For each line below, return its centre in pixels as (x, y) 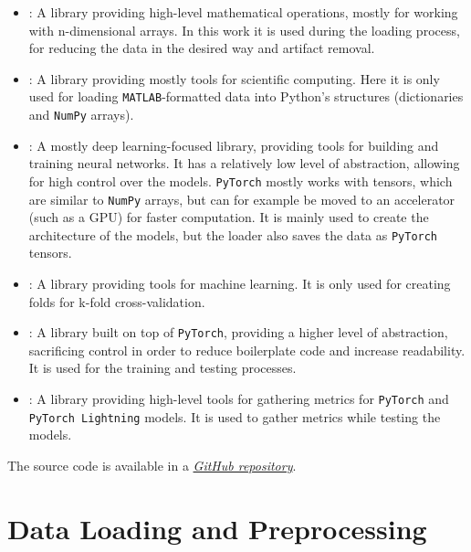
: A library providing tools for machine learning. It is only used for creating (240, 284)
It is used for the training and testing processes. (162, 368)
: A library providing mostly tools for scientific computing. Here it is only (234, 78)
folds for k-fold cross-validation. (117, 301)
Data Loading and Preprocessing (217, 528)
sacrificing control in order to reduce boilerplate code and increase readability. (247, 350)
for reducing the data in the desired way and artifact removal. (202, 48)
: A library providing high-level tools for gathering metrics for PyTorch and (239, 399)
